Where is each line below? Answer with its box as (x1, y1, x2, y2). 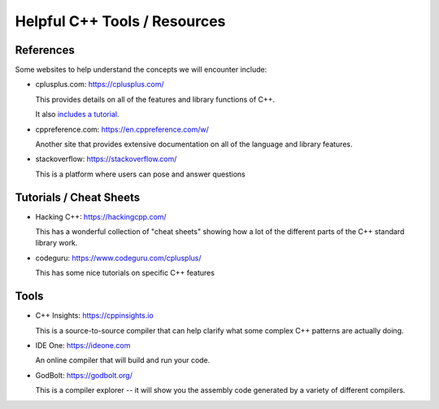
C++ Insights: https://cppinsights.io (35, 311, 154, 320)
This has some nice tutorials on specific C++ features (35, 268, 215, 278)
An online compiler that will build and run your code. (35, 355, 211, 365)
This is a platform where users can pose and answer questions (35, 169, 246, 179)
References (15, 43, 75, 57)
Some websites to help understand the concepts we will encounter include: (15, 65, 267, 75)
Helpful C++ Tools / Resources (15, 12, 226, 30)
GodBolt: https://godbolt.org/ (35, 370, 133, 380)
